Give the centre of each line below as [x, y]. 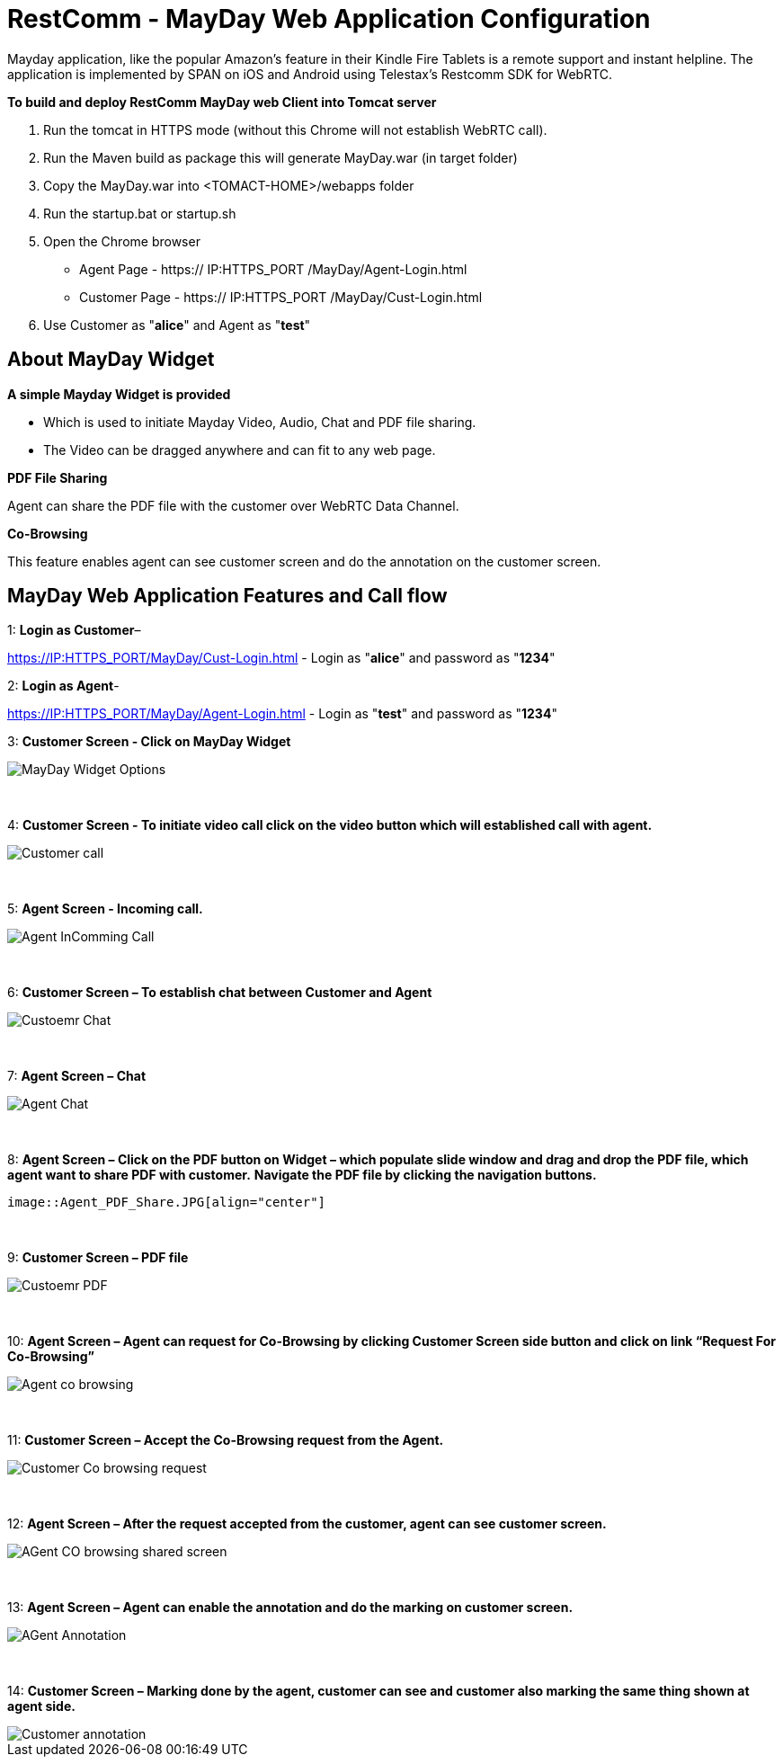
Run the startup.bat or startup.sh [140, 213]
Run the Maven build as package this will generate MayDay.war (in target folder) [280, 157]
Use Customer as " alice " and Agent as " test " [177, 325]
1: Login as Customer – [74, 630]
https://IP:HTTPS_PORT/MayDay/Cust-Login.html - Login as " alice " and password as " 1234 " [281, 658]
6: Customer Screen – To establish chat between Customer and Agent [220, 993]
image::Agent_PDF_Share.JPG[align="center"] [167, 1203]
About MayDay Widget [111, 360]
